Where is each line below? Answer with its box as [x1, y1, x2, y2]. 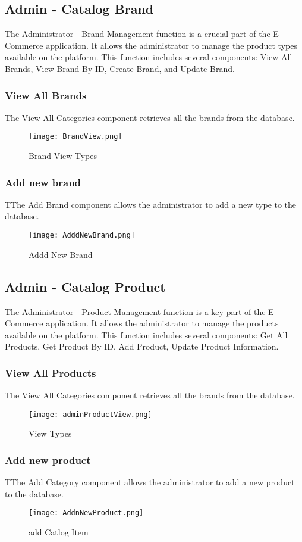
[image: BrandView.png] [29, 132, 122, 141]
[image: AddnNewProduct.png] [29, 509, 144, 518]
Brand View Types [29, 149, 97, 162]
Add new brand [5, 175, 81, 189]
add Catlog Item [29, 526, 89, 538]
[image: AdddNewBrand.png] [29, 231, 135, 240]
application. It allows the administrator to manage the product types [46, 39, 297, 51]
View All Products [5, 365, 96, 380]
